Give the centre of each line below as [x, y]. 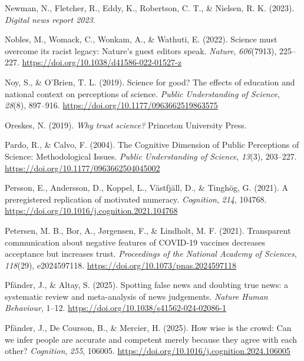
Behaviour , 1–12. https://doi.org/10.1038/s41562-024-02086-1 [115, 308]
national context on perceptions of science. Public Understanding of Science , [142, 93]
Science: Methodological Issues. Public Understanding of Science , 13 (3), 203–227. [151, 156]
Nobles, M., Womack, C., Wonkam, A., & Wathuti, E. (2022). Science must [141, 39]
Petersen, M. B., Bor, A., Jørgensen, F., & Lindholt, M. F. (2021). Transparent [148, 230]
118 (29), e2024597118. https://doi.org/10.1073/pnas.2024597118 [121, 265]
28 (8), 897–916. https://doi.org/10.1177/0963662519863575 [111, 105]
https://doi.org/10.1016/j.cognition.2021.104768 [91, 211]
